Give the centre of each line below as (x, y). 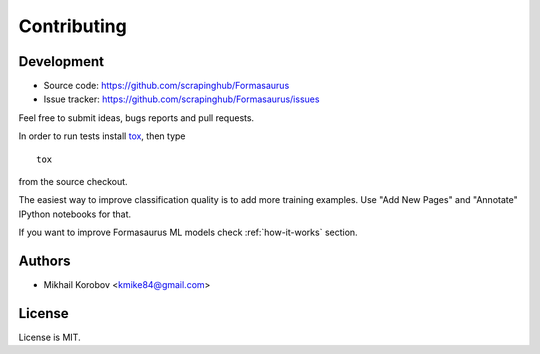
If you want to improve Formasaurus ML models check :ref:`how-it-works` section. (188, 232)
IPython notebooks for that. (75, 214)
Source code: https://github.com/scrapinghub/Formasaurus (166, 86)
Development (61, 61)
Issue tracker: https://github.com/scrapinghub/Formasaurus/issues (181, 99)
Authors (44, 261)
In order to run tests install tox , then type (102, 136)
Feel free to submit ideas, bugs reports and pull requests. (136, 117)
